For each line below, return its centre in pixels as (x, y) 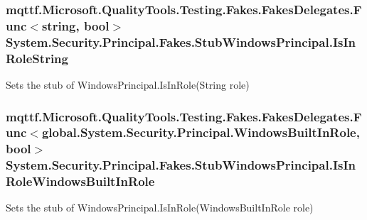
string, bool (75, 25)
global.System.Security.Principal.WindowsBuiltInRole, (201, 132)
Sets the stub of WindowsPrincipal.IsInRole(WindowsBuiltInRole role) (160, 208)
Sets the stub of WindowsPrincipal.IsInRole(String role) (128, 84)
